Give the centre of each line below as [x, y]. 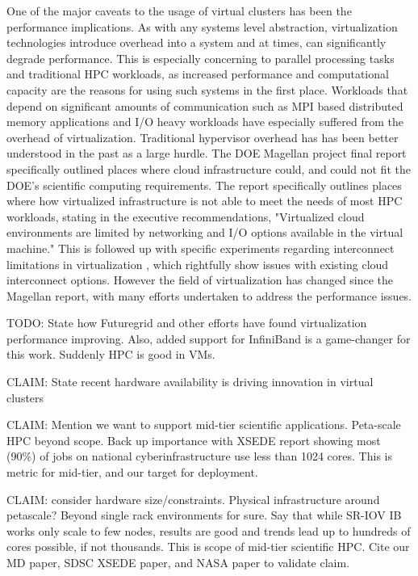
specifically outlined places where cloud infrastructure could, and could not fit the [209, 168]
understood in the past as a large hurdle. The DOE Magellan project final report [207, 153]
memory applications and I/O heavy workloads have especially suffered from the [205, 122]
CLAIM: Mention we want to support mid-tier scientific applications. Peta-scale [204, 425]
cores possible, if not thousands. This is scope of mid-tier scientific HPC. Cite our [208, 547]
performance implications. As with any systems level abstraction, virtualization [202, 26]
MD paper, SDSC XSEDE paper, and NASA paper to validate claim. [178, 562]
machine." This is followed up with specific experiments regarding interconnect [201, 248]
